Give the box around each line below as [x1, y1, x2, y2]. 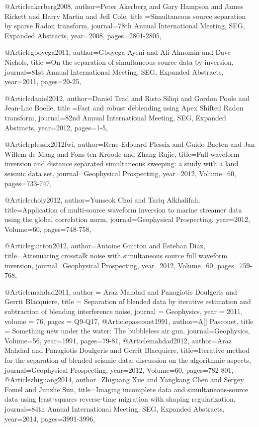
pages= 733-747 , [4, 178, 52, 188]
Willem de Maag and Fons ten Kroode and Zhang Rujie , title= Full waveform [4, 148, 240, 159]
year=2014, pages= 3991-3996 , [4, 413, 95, 424]
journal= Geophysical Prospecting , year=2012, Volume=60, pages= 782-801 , [4, 364, 234, 375]
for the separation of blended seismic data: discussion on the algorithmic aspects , [4, 355, 251, 365]
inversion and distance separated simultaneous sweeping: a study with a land [4, 158, 239, 169]
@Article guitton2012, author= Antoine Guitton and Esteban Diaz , [4, 240, 205, 251]
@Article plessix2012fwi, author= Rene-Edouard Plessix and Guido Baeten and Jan [4, 139, 255, 149]
